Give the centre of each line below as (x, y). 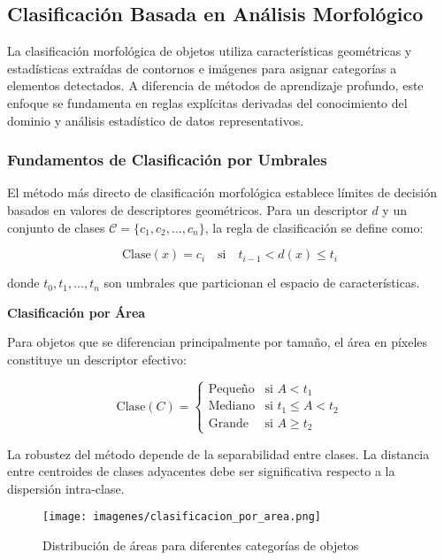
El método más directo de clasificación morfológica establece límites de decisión (222, 192)
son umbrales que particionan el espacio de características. (262, 283)
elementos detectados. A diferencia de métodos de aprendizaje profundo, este (215, 85)
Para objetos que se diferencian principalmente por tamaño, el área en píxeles (218, 342)
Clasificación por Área (77, 312)
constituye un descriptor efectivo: (97, 359)
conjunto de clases (56, 227)
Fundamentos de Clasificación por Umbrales (167, 160)
